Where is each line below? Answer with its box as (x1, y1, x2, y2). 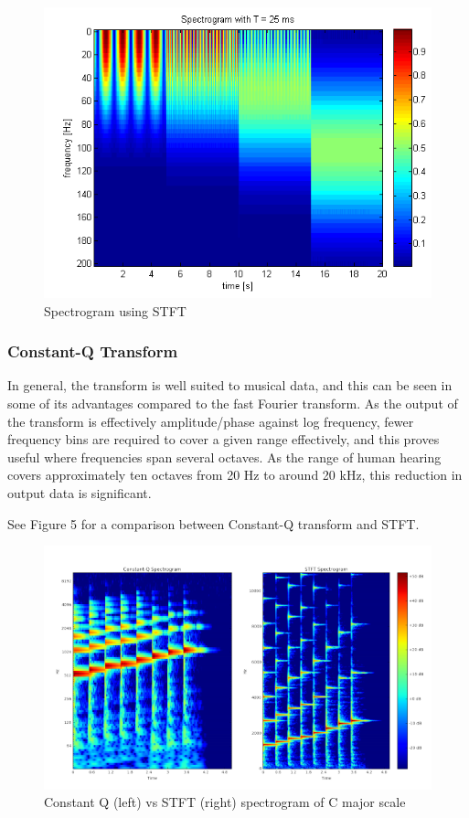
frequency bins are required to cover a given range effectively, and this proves (7, 430, 440, 449)
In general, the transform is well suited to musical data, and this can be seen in (7, 376, 453, 395)
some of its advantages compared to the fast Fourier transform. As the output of (7, 394, 458, 412)
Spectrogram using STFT (44, 301, 187, 320)
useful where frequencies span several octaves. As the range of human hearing (7, 447, 442, 466)
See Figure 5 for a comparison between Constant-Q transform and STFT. (7, 514, 420, 533)
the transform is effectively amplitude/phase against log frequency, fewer (7, 411, 414, 430)
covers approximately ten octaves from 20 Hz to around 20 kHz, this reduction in (7, 465, 463, 484)
